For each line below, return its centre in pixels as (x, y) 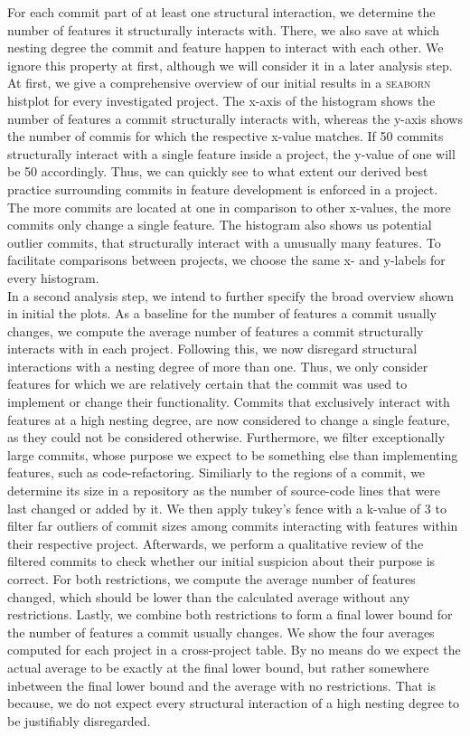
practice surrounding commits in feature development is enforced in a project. (223, 189)
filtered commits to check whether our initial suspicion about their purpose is (221, 561)
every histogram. (53, 277)
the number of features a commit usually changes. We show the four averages (221, 632)
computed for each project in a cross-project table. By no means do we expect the (234, 650)
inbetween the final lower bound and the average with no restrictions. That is (222, 685)
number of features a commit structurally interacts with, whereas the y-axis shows (235, 118)
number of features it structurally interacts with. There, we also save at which (224, 29)
